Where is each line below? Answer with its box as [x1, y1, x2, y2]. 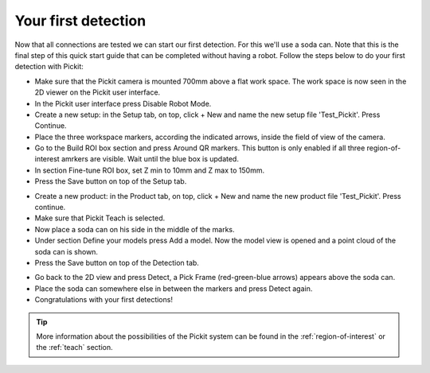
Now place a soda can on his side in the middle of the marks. [34, 224, 235, 234]
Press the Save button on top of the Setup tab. [34, 177, 187, 186]
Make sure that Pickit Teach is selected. [34, 213, 166, 223]
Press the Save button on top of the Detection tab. [34, 258, 199, 267]
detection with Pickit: [14, 62, 84, 72]
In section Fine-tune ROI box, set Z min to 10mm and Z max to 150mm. [34, 165, 265, 175]
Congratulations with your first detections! [34, 295, 173, 305]
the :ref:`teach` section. [36, 343, 113, 352]
